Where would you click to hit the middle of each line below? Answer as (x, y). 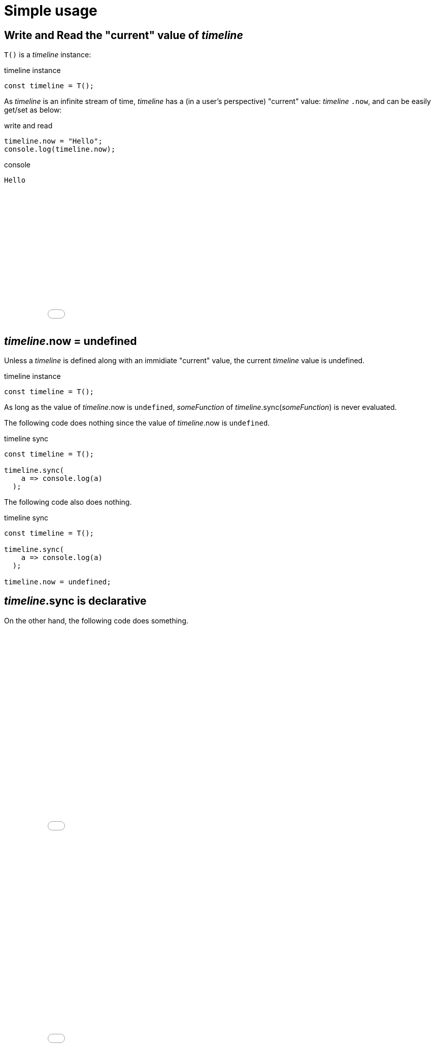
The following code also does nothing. (68, 502)
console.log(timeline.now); (60, 149)
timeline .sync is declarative (75, 601)
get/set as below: (33, 110)
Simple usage (51, 11)
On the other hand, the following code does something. (96, 620)
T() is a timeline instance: (48, 55)
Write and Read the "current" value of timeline (124, 35)
